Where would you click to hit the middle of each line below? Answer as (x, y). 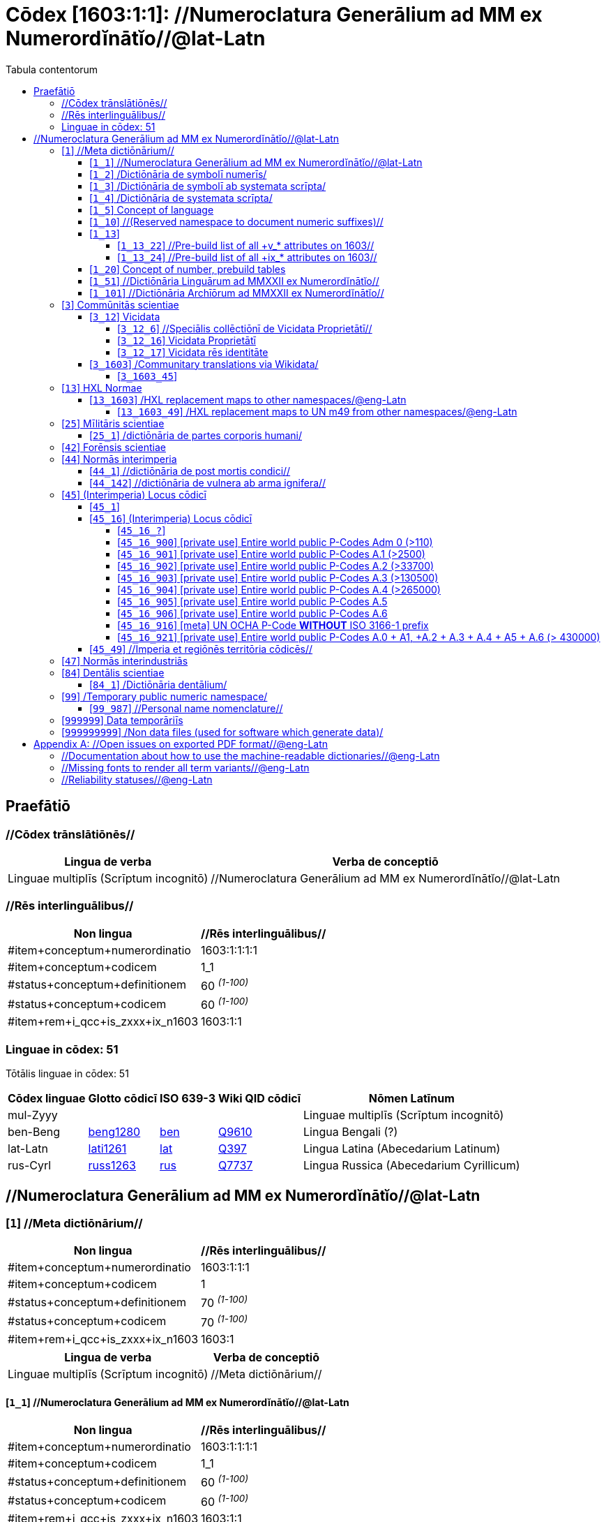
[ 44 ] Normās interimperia (119, 459)
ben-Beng (34, 1132)
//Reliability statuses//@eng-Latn (137, 779)
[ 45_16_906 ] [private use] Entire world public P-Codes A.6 (252, 613)
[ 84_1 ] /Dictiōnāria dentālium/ (158, 684)
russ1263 (112, 1166)
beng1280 (114, 1132)
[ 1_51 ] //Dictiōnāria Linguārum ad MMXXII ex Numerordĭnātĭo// (234, 281)
